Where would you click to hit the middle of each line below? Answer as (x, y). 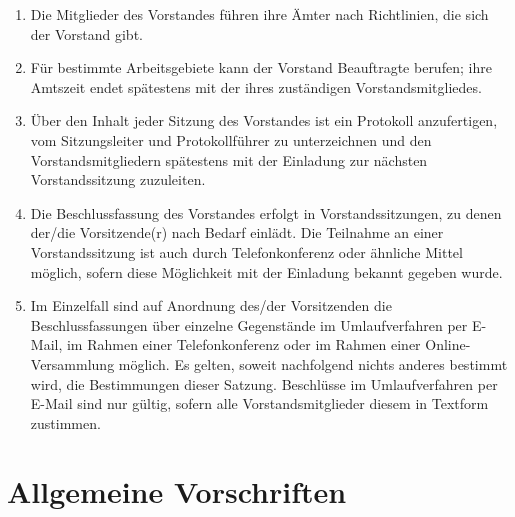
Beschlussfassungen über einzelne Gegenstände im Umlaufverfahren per (249, 324)
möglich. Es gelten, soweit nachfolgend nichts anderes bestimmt (313, 363)
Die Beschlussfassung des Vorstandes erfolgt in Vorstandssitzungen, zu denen (266, 212)
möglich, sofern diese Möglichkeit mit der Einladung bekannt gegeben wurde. (266, 271)
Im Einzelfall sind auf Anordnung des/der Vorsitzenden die (211, 305)
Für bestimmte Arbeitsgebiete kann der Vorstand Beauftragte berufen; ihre (261, 67)
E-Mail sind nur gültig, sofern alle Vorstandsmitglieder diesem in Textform (259, 403)
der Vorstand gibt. (86, 33)
